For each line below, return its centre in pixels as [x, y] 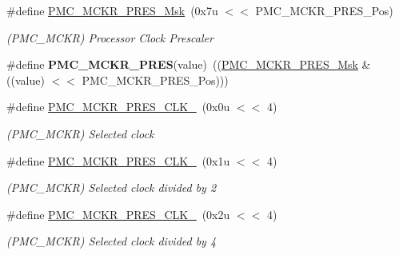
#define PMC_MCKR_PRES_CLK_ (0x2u [118, 214]
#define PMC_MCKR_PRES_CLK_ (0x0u [118, 107]
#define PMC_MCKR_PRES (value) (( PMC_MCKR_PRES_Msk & [189, 64]
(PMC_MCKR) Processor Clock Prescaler [110, 37]
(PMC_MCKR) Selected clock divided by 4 [112, 241]
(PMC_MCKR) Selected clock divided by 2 [112, 187]
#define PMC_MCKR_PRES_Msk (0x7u [112, 10]
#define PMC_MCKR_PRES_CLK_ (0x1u [118, 160]
